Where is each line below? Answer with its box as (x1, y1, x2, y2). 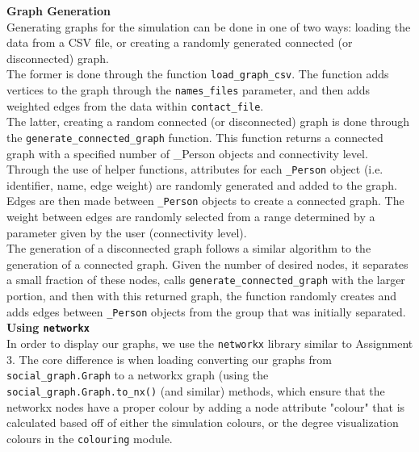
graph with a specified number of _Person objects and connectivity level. (6, 144, 368, 161)
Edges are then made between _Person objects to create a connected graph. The (6, 192, 404, 209)
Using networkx (6, 319, 90, 336)
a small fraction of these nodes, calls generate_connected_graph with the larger (6, 271, 405, 288)
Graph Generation (6, 2, 111, 19)
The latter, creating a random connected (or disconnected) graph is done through (6, 113, 409, 130)
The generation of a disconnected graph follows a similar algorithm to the (6, 240, 371, 257)
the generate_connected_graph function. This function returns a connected (6, 128, 383, 145)
